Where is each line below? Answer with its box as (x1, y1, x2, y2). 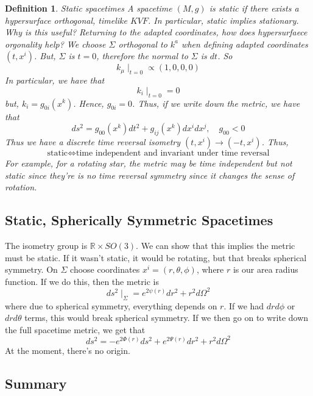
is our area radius (233, 263, 298, 276)
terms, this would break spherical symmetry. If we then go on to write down (24, 311, 309, 324)
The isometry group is (5, 239, 88, 251)
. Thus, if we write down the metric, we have (132, 96, 300, 109)
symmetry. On (5, 263, 58, 276)
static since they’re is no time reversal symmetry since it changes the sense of (5, 168, 295, 181)
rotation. (5, 181, 37, 193)
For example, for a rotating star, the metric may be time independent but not (5, 156, 292, 169)
